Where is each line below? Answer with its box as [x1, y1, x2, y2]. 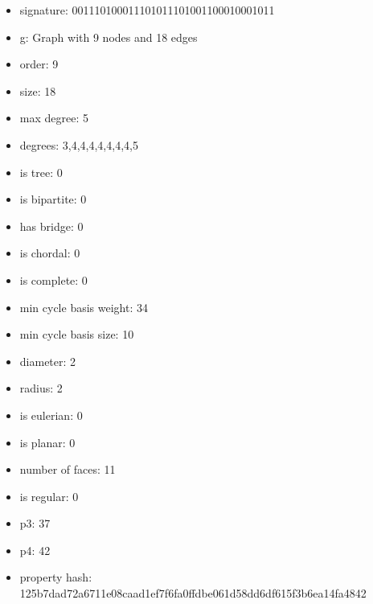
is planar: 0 [19, 433, 76, 450]
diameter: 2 [19, 352, 76, 369]
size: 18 [19, 82, 56, 99]
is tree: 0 [19, 163, 63, 180]
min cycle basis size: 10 [19, 326, 134, 343]
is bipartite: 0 [19, 191, 87, 207]
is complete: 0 [19, 271, 88, 288]
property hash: [19, 569, 92, 586]
